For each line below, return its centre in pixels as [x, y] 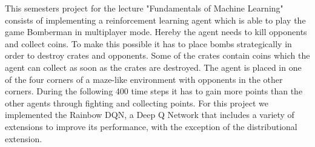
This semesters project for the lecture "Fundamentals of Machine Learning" [144, 8]
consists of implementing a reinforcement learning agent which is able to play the [155, 20]
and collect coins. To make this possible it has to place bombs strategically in [148, 43]
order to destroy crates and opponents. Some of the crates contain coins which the [157, 55]
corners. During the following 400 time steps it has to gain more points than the [154, 91]
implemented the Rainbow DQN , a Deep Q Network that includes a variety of [150, 115]
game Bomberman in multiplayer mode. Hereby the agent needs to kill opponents [156, 32]
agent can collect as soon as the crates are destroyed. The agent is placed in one [153, 67]
